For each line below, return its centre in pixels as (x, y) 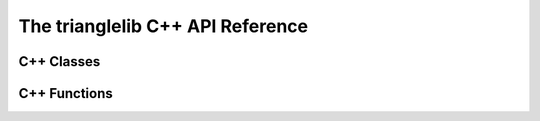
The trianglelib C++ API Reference (163, 26)
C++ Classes (59, 61)
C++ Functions (66, 93)
